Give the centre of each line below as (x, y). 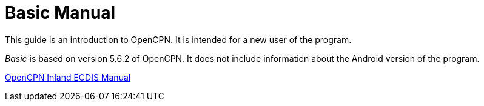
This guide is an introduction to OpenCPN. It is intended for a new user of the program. (178, 39)
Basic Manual (60, 13)
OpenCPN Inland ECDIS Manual (68, 77)
